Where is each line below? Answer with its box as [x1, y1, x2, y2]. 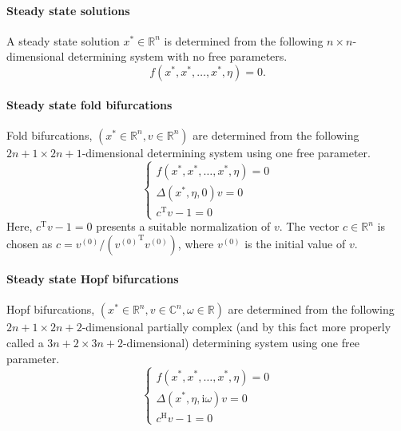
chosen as [6, 235, 53, 251]
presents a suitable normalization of [96, 218, 271, 235]
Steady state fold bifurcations [6, 96, 173, 113]
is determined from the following [164, 32, 324, 49]
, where [177, 235, 214, 251]
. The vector [279, 218, 339, 235]
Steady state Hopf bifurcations [6, 271, 179, 287]
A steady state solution [6, 32, 120, 49]
